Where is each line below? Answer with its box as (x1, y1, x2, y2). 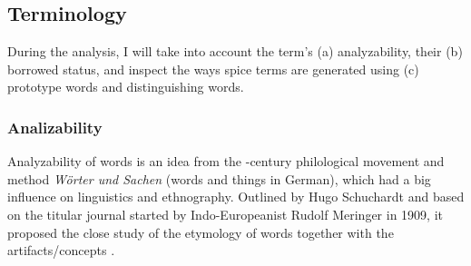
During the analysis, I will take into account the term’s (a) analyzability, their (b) (7, 42, 463, 61)
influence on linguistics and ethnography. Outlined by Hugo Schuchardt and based (7, 187, 465, 206)
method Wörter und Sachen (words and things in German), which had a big (7, 169, 431, 188)
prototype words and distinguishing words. (7, 77, 244, 96)
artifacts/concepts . (7, 241, 115, 260)
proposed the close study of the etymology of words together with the (7, 222, 394, 241)
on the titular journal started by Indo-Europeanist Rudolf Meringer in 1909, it (7, 204, 443, 223)
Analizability (7, 115, 103, 138)
